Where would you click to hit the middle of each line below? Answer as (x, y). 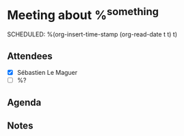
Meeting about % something (83, 14)
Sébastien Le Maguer (47, 73)
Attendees (30, 56)
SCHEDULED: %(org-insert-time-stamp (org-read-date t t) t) (92, 34)
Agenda (24, 102)
